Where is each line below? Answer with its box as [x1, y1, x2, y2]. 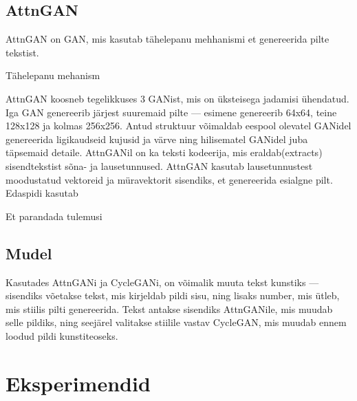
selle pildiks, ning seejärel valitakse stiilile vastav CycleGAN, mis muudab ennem [6, 315, 347, 329]
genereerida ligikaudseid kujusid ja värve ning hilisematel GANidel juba [6, 131, 308, 146]
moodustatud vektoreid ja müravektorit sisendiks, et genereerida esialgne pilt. [6, 172, 333, 186]
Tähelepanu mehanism [6, 68, 100, 83]
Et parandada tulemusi [6, 208, 102, 223]
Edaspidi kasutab [6, 186, 78, 200]
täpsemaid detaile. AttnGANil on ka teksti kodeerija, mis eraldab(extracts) [6, 145, 323, 160]
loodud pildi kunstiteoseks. [6, 328, 118, 343]
